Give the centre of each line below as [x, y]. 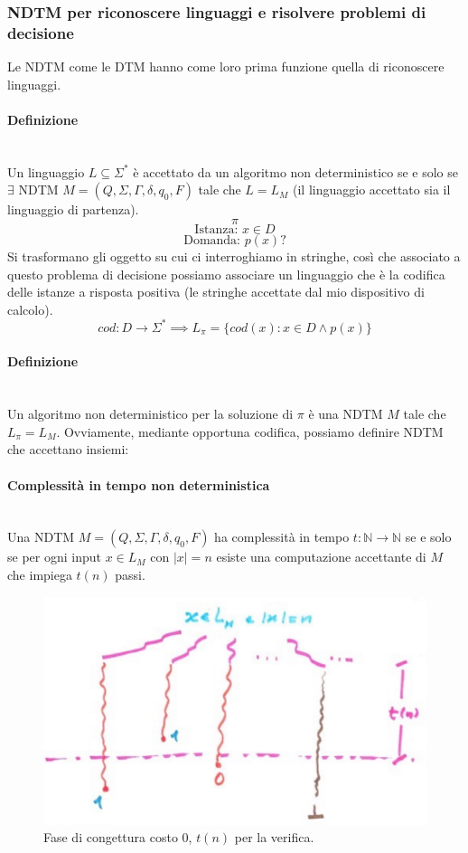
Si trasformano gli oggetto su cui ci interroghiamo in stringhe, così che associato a [234, 256]
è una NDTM [346, 414]
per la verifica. [274, 837]
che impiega [40, 574]
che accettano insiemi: [68, 449]
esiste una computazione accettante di [321, 557]
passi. [130, 574]
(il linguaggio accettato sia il [372, 190]
